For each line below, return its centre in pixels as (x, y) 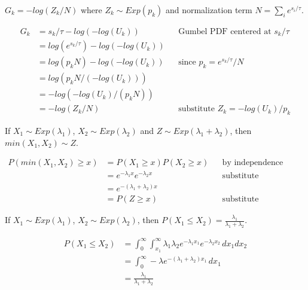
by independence (253, 163)
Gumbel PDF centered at (225, 32)
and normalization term (209, 10)
